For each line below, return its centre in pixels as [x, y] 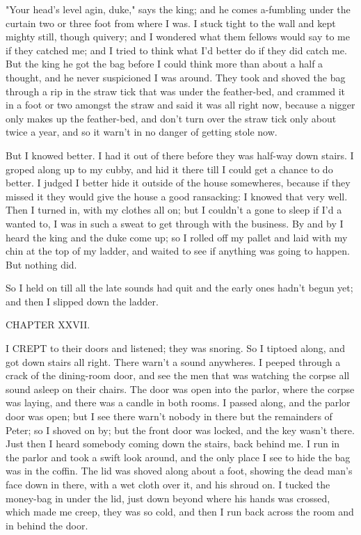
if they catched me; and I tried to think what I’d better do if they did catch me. [176, 50]
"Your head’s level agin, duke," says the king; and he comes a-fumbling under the [178, 9]
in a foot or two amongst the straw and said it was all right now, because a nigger [180, 105]
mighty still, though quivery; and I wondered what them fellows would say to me [178, 37]
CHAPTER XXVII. [48, 325]
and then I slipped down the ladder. [82, 301]
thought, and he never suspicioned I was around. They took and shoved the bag [176, 77]
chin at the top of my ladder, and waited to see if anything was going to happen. [178, 251]
